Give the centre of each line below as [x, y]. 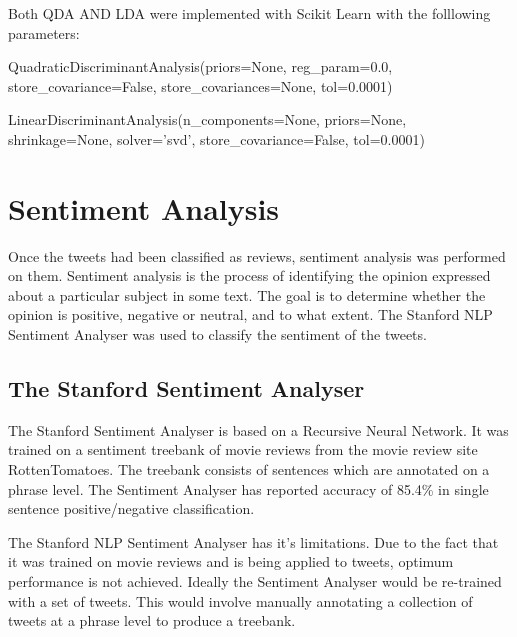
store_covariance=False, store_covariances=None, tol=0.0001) [200, 85]
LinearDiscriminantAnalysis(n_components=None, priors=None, [207, 119]
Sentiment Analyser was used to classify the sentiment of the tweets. [217, 334]
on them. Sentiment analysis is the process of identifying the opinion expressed [249, 275]
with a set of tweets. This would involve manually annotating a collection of [240, 600]
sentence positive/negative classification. [131, 508]
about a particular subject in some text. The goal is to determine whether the [247, 294]
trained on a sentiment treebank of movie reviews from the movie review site [243, 449]
